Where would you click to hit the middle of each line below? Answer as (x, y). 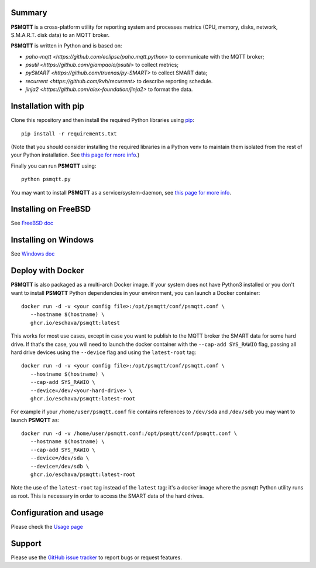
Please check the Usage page (47, 526)
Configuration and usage (57, 513)
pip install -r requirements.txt (69, 134)
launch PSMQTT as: (35, 420)
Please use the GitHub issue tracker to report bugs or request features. (97, 557)
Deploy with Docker (47, 271)
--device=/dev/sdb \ (60, 466)
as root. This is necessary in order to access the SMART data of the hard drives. (107, 496)
